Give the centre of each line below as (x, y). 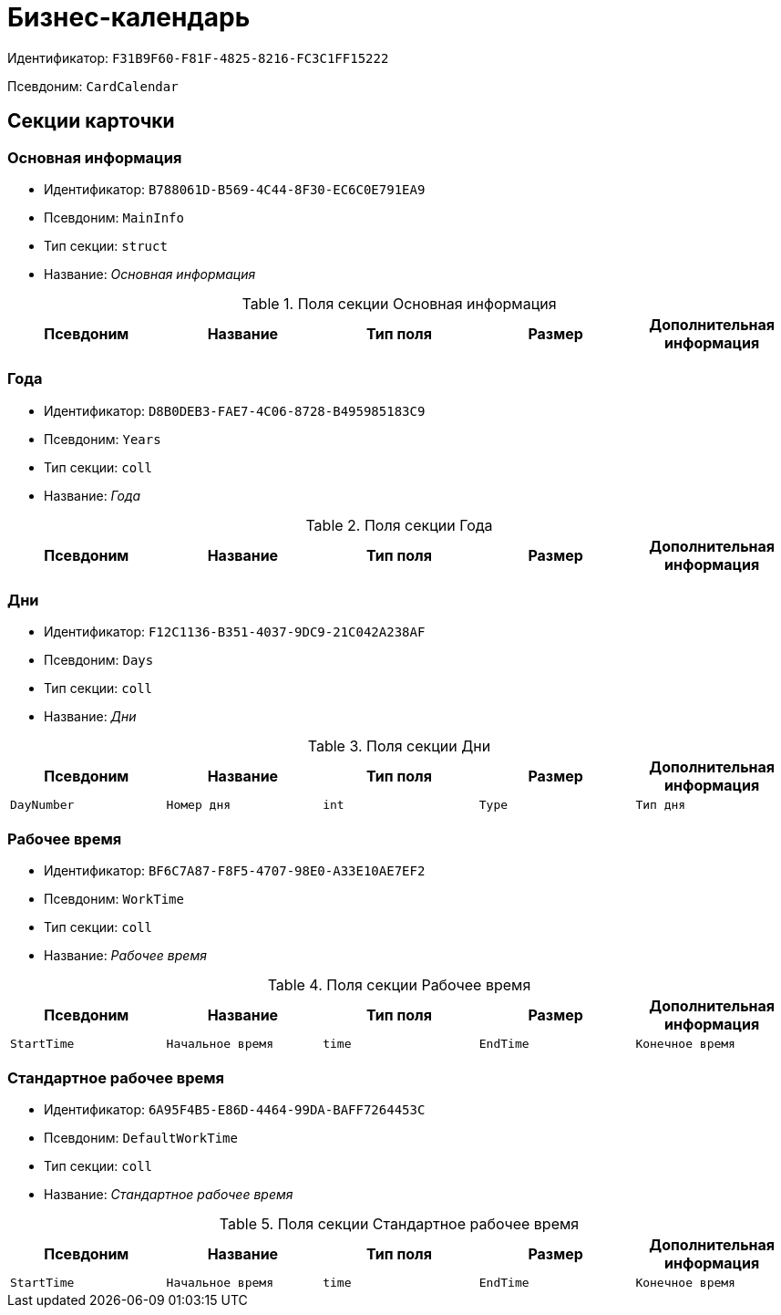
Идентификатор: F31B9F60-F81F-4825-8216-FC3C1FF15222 (198, 57)
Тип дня (661, 805)
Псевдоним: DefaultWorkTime (141, 1137)
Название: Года (92, 495)
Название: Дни (90, 717)
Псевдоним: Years (103, 439)
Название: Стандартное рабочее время (169, 1194)
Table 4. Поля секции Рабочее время (399, 985)
